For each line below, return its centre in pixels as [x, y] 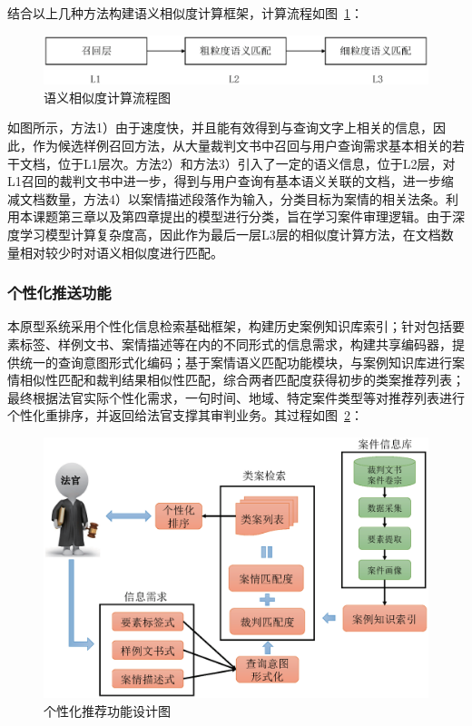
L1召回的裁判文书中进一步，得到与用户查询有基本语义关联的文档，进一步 [224, 181]
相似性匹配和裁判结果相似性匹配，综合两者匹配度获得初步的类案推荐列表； [242, 380]
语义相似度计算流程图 [107, 97]
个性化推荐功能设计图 [107, 710]
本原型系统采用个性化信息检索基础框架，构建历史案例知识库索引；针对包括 [230, 326]
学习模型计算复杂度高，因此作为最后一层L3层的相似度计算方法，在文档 [230, 234]
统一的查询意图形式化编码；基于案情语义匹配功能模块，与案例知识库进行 [236, 362]
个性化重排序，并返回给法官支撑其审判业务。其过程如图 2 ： [185, 415]
